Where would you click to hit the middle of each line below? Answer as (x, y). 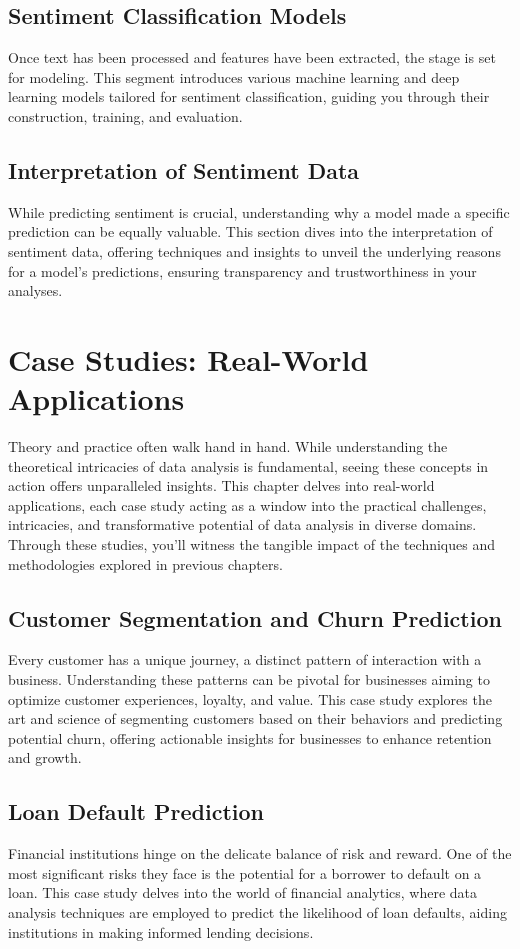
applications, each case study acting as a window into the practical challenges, (247, 504)
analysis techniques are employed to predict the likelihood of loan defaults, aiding (257, 911)
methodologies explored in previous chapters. (145, 563)
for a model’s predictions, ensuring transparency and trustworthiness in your (242, 270)
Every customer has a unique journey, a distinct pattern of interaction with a (245, 659)
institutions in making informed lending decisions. (161, 931)
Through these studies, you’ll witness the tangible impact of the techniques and (252, 544)
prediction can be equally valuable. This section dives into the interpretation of (250, 231)
